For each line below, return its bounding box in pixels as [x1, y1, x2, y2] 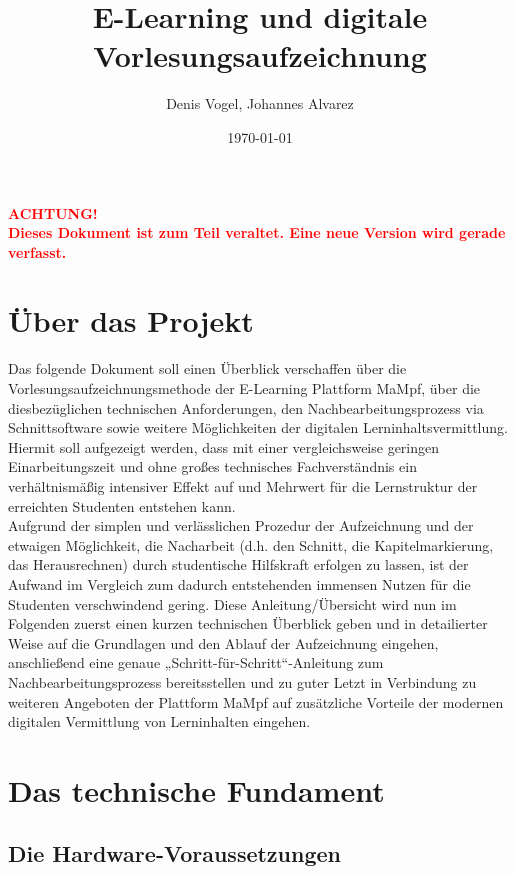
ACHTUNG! [8, 202, 98, 223]
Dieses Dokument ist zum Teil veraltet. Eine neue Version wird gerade [8, 222, 506, 243]
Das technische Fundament [8, 769, 385, 810]
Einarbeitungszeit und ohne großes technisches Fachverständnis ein [8, 456, 417, 477]
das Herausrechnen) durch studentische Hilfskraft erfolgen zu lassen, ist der [8, 554, 469, 575]
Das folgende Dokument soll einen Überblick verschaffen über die [8, 358, 407, 379]
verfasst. [8, 241, 67, 262]
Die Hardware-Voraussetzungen [8, 838, 341, 869]
